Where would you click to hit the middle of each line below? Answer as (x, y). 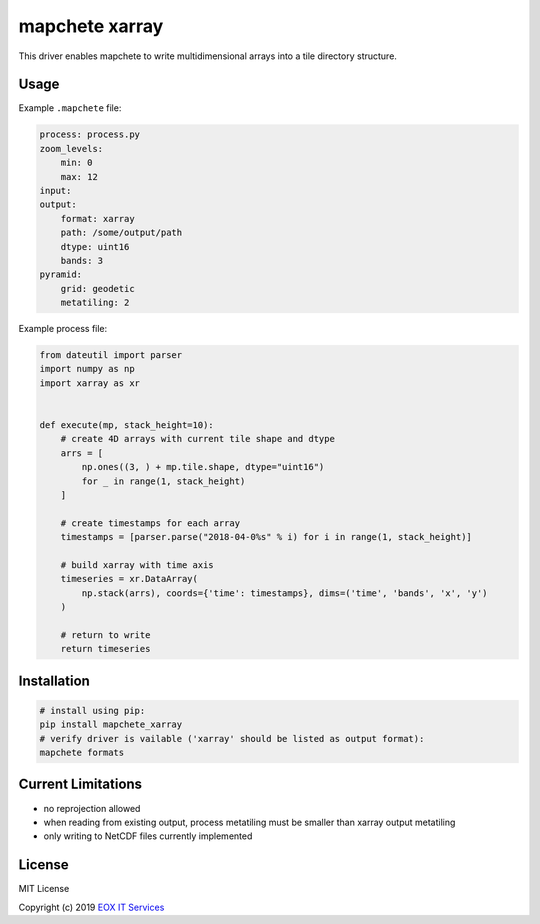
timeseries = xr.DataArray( (129, 579)
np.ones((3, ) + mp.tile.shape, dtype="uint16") (203, 467)
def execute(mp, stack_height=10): (126, 425)
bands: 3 (82, 260)
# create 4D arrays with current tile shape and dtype (197, 439)
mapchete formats (82, 753)
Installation (54, 680)
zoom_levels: (71, 148)
